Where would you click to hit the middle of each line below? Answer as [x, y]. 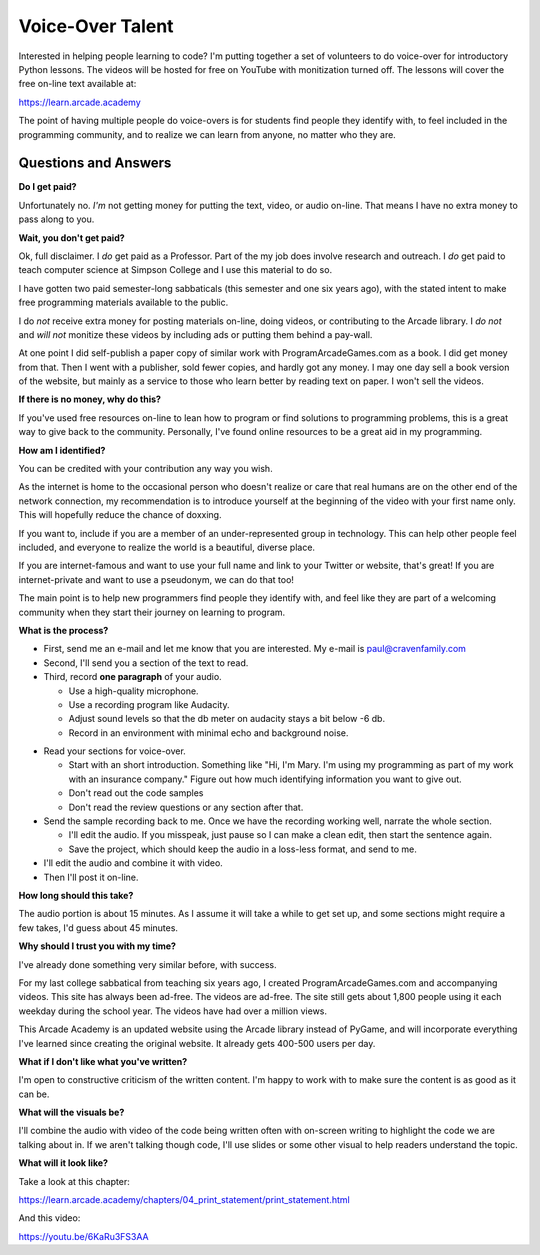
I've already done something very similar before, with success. [147, 964]
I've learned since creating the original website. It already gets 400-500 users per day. [197, 1043]
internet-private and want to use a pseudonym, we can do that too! [156, 579]
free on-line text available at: [77, 84]
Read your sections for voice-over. [115, 751]
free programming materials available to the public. [123, 302]
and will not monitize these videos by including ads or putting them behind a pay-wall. [195, 334]
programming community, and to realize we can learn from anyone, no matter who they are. [207, 134]
